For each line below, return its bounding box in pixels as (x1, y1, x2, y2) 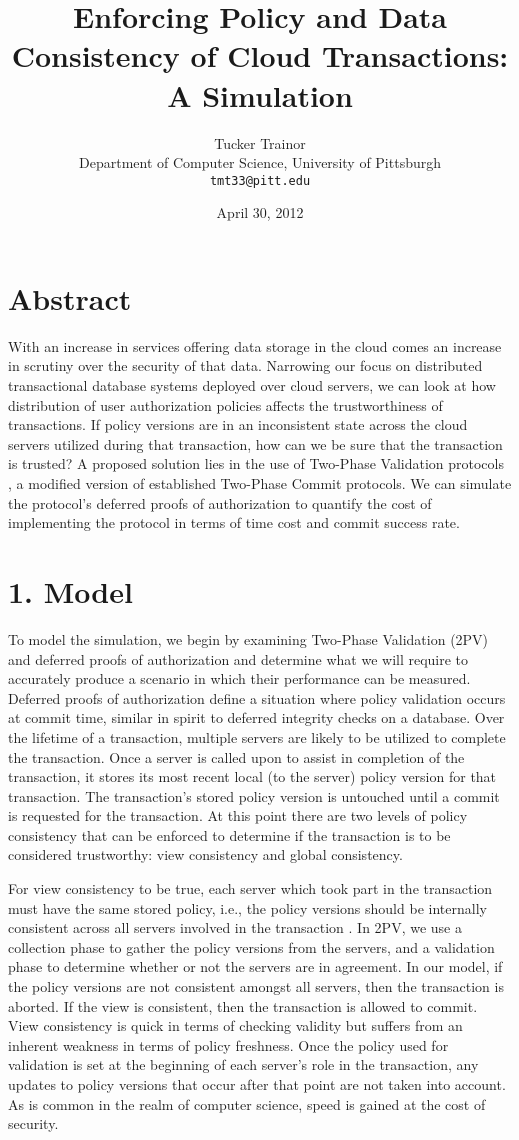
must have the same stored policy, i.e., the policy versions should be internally (8, 897, 487, 918)
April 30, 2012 (216, 202, 304, 223)
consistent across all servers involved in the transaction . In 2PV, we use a (8, 917, 462, 938)
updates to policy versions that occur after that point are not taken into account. (8, 1074, 506, 1094)
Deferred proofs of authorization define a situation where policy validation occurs (8, 687, 506, 708)
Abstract (8, 277, 132, 318)
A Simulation (167, 74, 353, 115)
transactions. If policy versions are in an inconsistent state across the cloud (8, 414, 468, 435)
